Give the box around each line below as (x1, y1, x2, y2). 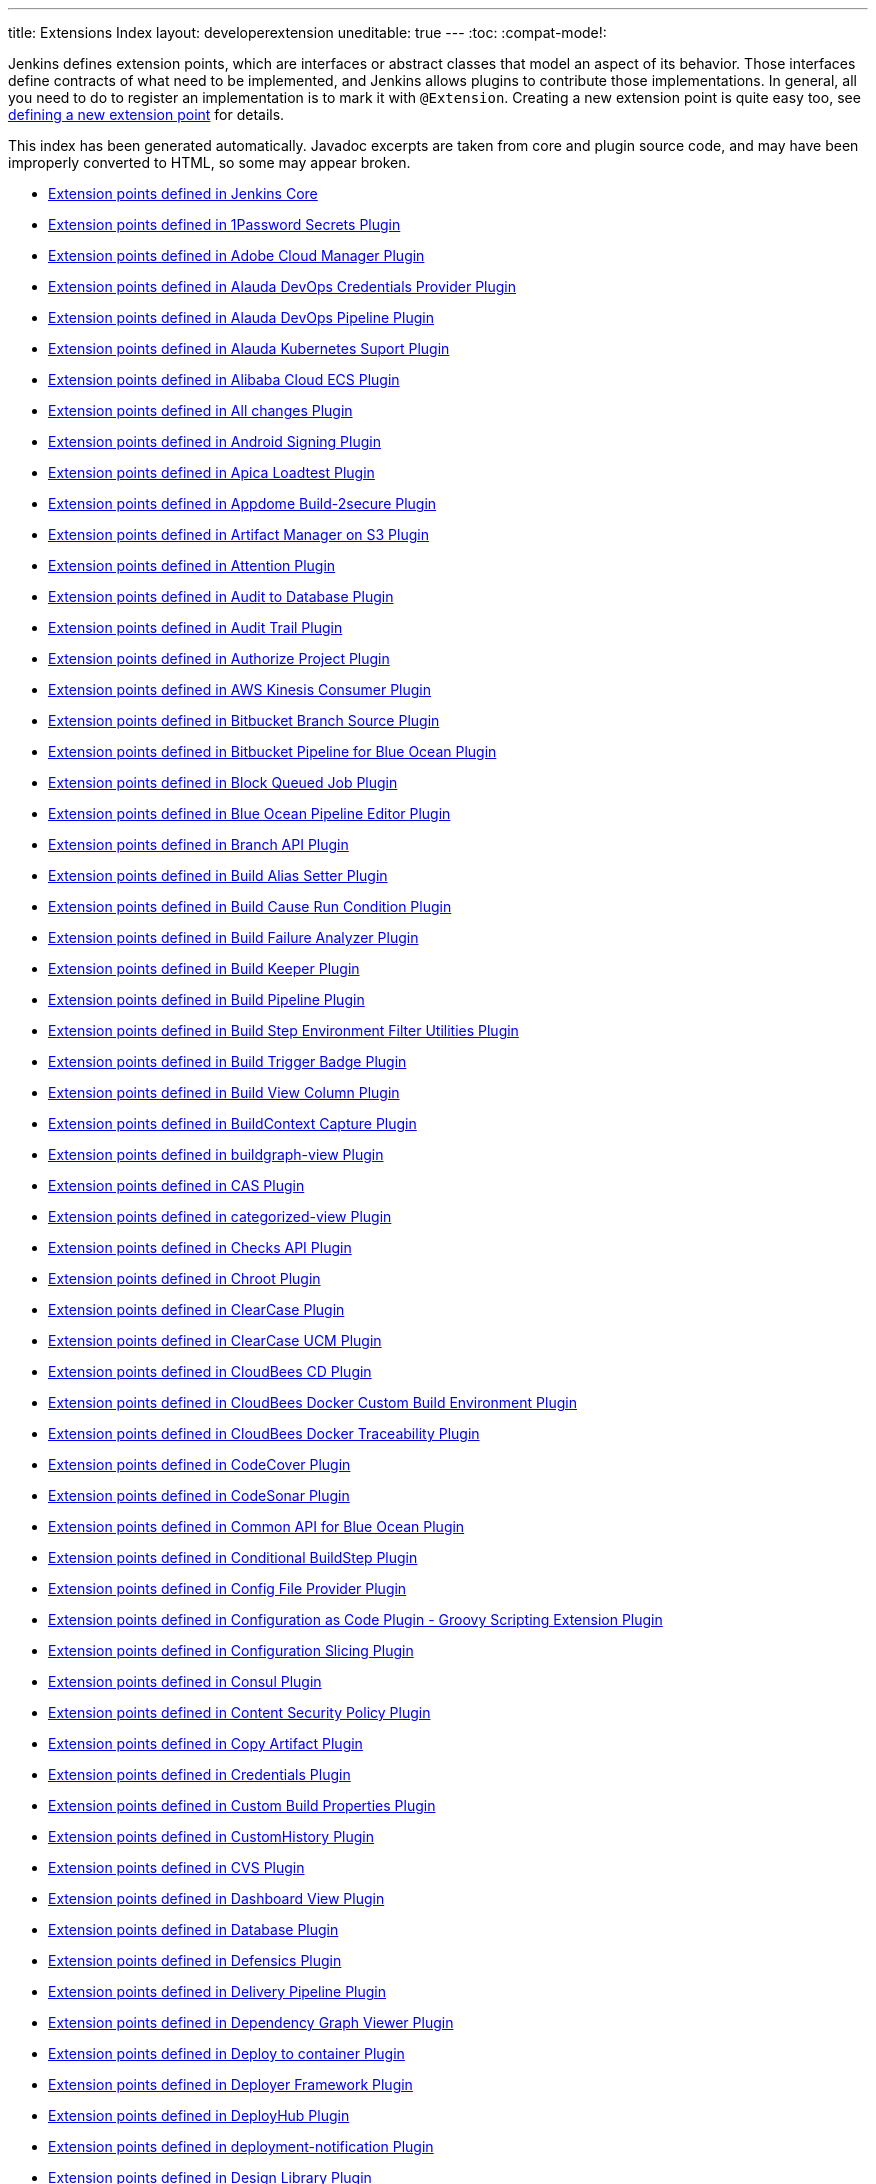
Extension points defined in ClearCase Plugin (48, 1301, 345, 1318)
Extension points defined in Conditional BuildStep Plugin (48, 1549, 418, 1566)
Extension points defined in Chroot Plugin (48, 1270, 321, 1287)
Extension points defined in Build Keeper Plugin (48, 960, 360, 977)
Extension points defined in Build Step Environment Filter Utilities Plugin (48, 1022, 519, 1039)
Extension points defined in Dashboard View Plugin (48, 1890, 385, 1907)
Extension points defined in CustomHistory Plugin (48, 1828, 375, 1845)
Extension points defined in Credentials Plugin (48, 1766, 351, 1783)
